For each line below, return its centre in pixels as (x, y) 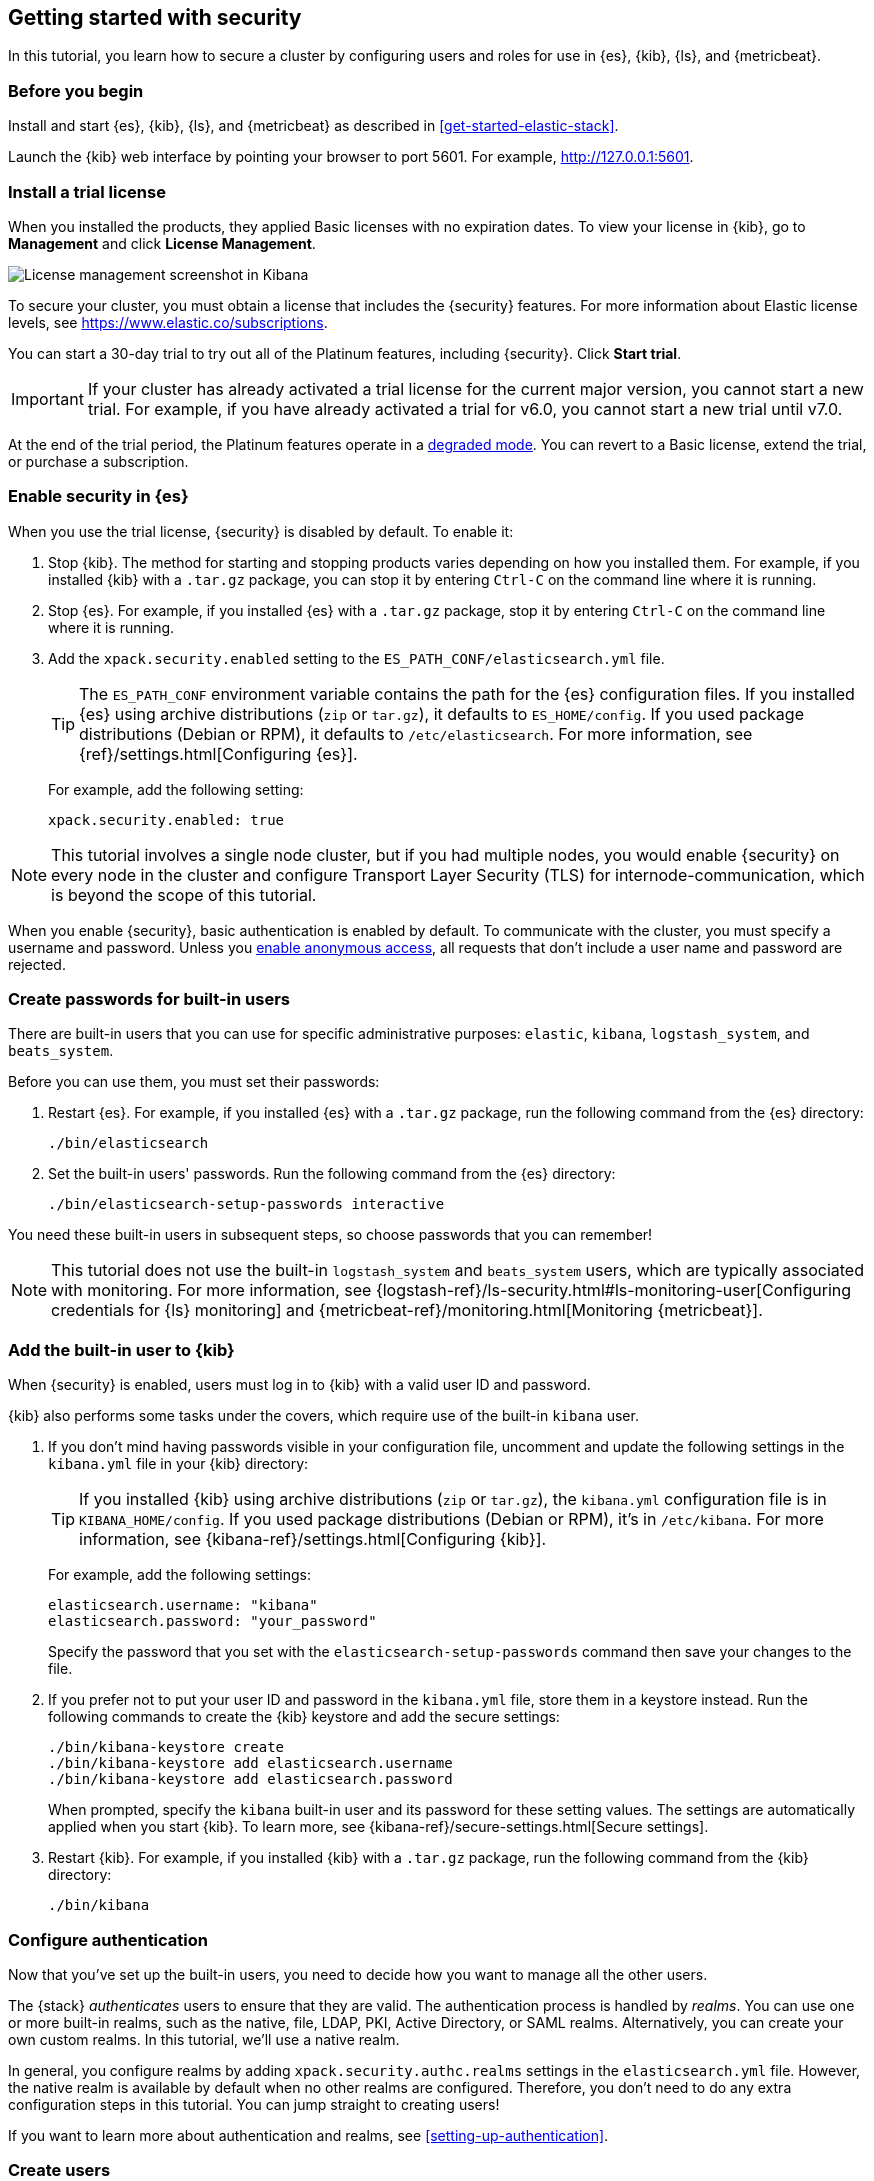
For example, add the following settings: (180, 1575)
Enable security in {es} (98, 496)
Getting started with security (155, 17)
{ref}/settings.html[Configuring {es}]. (218, 753)
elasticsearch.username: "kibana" (183, 1605)
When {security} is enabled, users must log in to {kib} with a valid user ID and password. (299, 1385)
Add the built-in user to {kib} (121, 1349)
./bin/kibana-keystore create (166, 1747)
